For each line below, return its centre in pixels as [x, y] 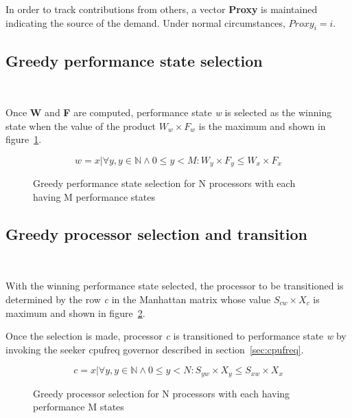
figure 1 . [24, 139]
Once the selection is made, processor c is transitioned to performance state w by [176, 336]
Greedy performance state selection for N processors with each [164, 183]
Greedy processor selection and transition [156, 234]
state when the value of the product [81, 125]
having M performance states [94, 197]
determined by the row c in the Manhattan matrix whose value [138, 299]
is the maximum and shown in [262, 125]
